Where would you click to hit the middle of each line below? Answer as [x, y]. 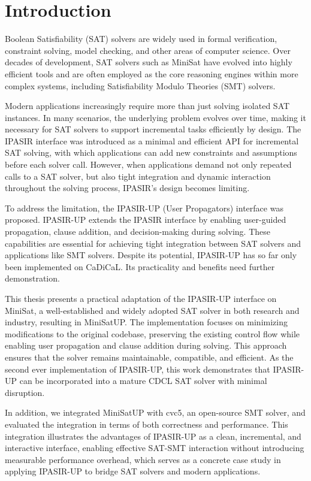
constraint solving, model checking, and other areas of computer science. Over [148, 50]
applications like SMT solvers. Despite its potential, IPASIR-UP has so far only [151, 255]
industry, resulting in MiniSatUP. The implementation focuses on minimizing [146, 322]
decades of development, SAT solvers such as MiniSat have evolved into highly [149, 62]
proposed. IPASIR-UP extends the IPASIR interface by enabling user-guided [146, 220]
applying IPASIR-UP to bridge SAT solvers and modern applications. [133, 471]
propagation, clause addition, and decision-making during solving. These [138, 232]
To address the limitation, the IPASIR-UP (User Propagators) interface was [144, 208]
